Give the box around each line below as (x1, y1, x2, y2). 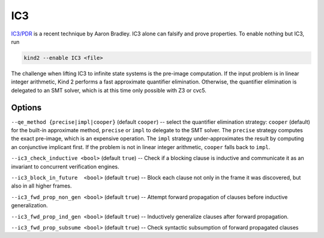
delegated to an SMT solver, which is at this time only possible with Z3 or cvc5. (11, 87, 207, 94)
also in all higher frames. (11, 182, 72, 189)
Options (11, 102, 42, 112)
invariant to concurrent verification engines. (11, 163, 119, 170)
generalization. (11, 202, 48, 209)
